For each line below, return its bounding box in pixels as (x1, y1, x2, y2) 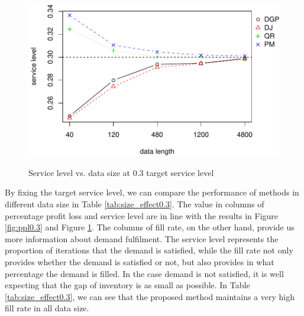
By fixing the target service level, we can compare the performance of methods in (5, 186, 299, 198)
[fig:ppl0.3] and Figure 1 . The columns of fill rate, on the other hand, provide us (5, 221, 295, 233)
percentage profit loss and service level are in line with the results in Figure (5, 209, 279, 221)
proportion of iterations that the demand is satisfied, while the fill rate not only (5, 244, 293, 256)
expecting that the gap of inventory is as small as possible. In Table (5, 279, 250, 291)
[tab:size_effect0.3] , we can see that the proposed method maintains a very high (5, 290, 295, 302)
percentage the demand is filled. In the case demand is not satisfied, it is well (5, 267, 284, 279)
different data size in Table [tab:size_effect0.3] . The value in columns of (5, 198, 264, 210)
